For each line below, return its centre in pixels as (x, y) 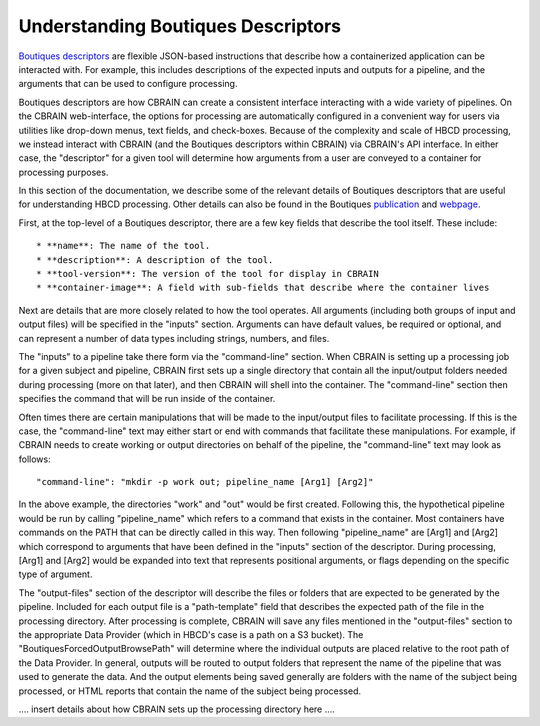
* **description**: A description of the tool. (155, 259)
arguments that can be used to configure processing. (128, 84)
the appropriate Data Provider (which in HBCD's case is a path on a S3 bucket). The (191, 634)
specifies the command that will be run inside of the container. (147, 399)
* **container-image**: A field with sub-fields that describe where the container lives (263, 288)
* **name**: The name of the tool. (123, 246)
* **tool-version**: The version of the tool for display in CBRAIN (207, 274)
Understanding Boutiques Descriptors (180, 26)
